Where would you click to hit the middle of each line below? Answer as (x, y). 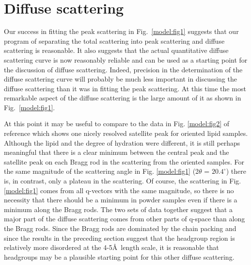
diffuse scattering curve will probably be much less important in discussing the (120, 79)
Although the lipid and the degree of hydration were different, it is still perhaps (122, 142)
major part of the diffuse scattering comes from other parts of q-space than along (125, 219)
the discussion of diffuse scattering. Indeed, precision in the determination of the (123, 69)
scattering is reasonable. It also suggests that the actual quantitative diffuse (116, 50)
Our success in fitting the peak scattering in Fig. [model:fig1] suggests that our (121, 31)
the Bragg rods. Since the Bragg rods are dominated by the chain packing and (120, 228)
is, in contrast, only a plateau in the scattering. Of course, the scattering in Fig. (123, 181)
